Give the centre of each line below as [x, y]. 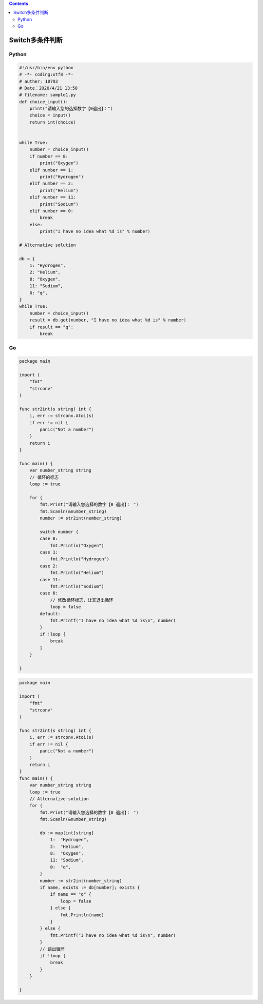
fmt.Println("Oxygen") [77, 545]
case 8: [49, 539]
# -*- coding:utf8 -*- [46, 75]
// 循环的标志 [44, 477]
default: [50, 614]
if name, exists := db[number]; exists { [90, 887]
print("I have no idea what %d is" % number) [95, 231]
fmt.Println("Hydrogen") [80, 559]
